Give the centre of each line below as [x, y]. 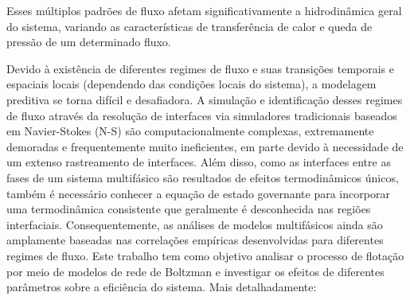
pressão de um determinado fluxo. [89, 42]
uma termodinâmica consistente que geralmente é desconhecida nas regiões [189, 209]
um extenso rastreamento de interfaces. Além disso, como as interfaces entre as [199, 162]
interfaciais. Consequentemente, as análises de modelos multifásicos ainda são [195, 224]
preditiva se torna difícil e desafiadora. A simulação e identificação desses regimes [205, 99]
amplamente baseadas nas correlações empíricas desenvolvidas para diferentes [195, 240]
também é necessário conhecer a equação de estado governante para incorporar [198, 193]
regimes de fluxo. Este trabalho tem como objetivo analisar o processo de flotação [205, 255]
